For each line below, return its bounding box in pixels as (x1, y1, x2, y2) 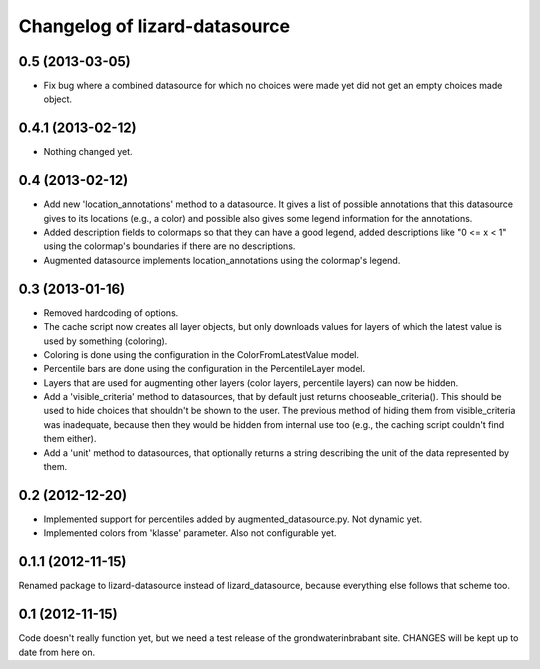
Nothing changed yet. (43, 146, 134, 158)
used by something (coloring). (43, 335, 168, 347)
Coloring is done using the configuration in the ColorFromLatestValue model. (43, 348, 360, 360)
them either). (43, 433, 97, 445)
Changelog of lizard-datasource (18, 15, 290, 37)
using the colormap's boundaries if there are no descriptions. (43, 240, 296, 252)
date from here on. (18, 646, 96, 658)
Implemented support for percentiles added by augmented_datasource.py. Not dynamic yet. (43, 513, 423, 525)
